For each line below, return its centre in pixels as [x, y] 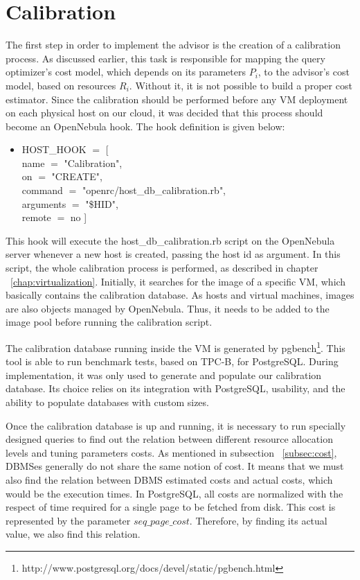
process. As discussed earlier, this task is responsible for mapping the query [165, 58]
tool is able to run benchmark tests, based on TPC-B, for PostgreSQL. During [172, 361]
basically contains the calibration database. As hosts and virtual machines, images [180, 295]
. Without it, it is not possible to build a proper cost [241, 85]
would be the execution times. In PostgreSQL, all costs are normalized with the [174, 493]
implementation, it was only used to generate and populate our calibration [164, 375]
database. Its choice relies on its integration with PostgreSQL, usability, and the [175, 388]
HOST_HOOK [54, 149]
